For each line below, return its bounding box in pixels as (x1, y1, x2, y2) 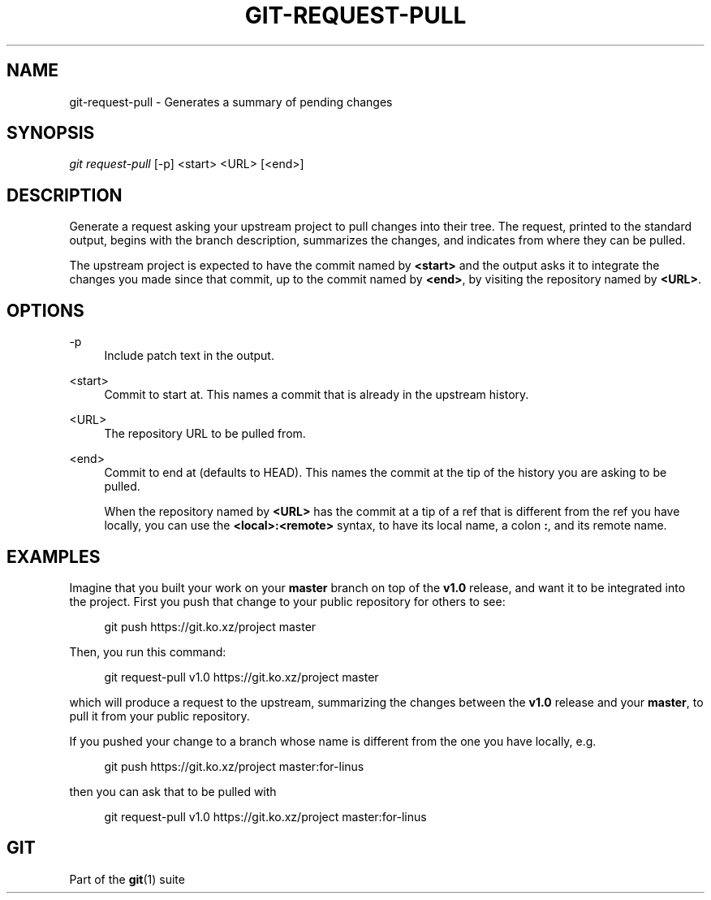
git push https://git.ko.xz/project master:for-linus (104, 759, 364, 773)
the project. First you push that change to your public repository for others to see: (69, 594, 506, 608)
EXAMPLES (6, 546, 101, 567)
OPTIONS (6, 300, 84, 321)
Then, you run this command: (69, 644, 226, 659)
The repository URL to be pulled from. (104, 426, 306, 441)
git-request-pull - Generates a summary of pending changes (69, 94, 393, 109)
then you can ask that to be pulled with (69, 784, 277, 798)
